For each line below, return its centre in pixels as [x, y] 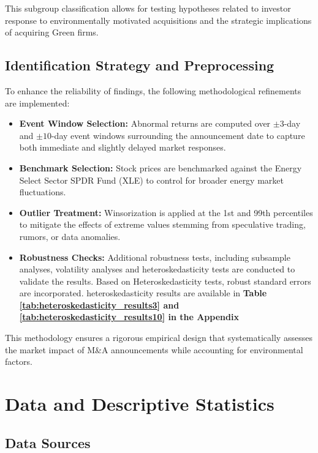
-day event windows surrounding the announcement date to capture [178, 135]
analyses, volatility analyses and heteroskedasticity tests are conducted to [157, 269]
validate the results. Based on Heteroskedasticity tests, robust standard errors [165, 281]
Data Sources [48, 442]
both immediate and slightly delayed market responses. [123, 147]
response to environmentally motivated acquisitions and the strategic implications [158, 20]
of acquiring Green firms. [52, 32]
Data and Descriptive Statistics [140, 404]
